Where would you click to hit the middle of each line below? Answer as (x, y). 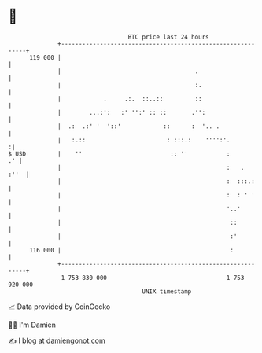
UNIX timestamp (167, 291)
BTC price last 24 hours (169, 37)
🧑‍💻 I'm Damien (32, 325)
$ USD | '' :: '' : (119, 154)
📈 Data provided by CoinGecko (59, 307)
